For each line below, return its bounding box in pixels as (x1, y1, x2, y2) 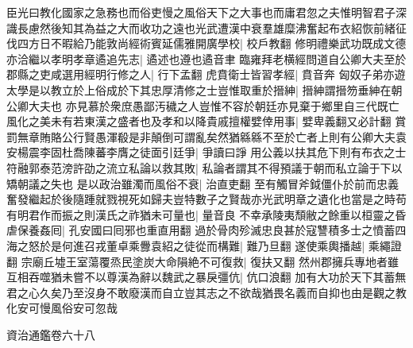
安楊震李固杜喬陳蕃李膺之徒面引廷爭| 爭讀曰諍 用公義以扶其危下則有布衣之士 (6, 144, 407, 160)
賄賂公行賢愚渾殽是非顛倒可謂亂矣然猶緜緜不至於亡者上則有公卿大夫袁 (39, 128, 407, 145)
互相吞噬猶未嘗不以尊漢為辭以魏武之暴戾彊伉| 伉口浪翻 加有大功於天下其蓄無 (6, 269, 407, 285)
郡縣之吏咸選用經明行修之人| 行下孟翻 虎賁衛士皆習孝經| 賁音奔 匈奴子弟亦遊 (6, 66, 406, 83)
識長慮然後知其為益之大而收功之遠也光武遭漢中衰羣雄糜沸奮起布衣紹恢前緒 (6, 19, 396, 36)
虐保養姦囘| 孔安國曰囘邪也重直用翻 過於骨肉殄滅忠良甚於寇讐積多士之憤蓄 (6, 222, 396, 238)
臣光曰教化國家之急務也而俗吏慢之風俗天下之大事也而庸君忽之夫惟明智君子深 (6, 4, 407, 20)
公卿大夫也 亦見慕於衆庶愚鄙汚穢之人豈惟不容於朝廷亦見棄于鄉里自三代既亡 (6, 97, 399, 114)
